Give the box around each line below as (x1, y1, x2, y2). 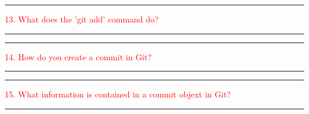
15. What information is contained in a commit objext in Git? (5, 88, 231, 100)
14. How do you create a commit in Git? (5, 50, 152, 63)
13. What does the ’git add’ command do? (5, 13, 159, 25)
